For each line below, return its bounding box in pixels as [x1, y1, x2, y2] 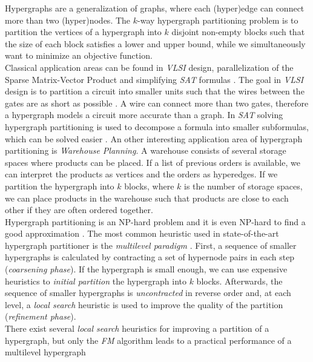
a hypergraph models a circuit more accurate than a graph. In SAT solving [5, 108, 283, 121]
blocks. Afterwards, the [196, 274, 283, 287]
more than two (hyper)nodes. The [5, 13, 131, 26]
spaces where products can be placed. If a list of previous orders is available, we [5, 156, 300, 168]
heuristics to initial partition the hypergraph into [5, 274, 186, 287]
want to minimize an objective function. [5, 49, 153, 62]
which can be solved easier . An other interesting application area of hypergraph [5, 132, 303, 145]
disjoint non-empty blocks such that [171, 25, 305, 38]
